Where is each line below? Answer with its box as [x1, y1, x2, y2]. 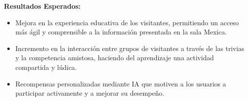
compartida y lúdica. [15, 62, 77, 72]
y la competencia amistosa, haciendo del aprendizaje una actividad [15, 52, 214, 63]
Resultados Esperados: [4, 1, 81, 11]
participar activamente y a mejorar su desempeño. [15, 88, 165, 98]
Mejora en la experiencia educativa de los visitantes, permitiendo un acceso [15, 17, 239, 27]
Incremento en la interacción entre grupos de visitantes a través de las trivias [15, 43, 245, 53]
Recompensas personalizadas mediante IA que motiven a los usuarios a [15, 78, 226, 88]
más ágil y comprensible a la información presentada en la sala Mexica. [15, 27, 227, 37]
